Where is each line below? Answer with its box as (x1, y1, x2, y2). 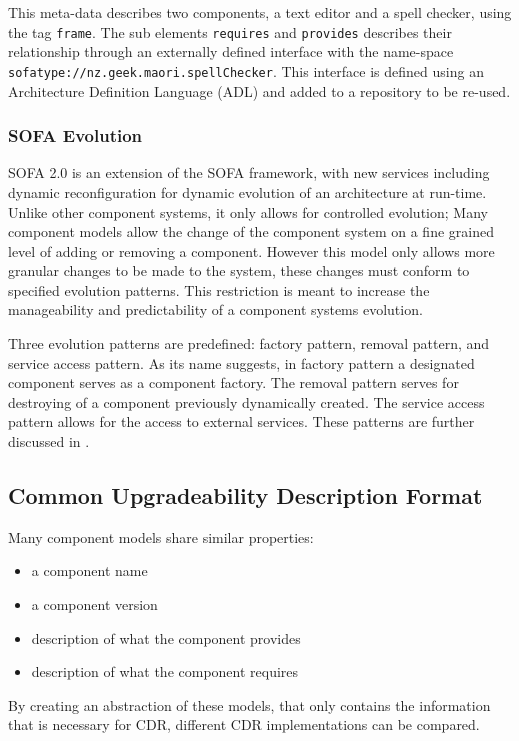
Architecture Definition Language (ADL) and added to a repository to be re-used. (8, 80, 511, 101)
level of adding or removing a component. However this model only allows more (8, 240, 495, 261)
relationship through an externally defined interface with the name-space (8, 41, 454, 62)
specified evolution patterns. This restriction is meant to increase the (8, 279, 430, 300)
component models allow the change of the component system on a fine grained (8, 221, 494, 242)
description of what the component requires (31, 661, 299, 682)
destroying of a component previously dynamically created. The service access (8, 391, 485, 412)
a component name (31, 560, 148, 581)
